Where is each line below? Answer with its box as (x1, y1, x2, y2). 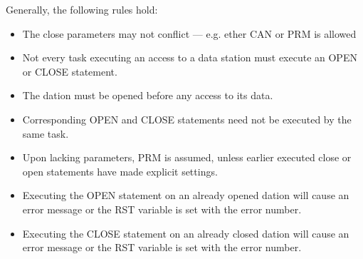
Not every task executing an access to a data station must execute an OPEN (22, 50, 357, 65)
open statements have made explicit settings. (22, 163, 218, 178)
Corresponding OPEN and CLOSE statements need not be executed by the (22, 111, 352, 126)
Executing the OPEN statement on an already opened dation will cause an (22, 188, 349, 203)
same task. (22, 126, 69, 141)
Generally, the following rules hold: (6, 2, 158, 16)
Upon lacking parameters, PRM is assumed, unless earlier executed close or (22, 150, 352, 165)
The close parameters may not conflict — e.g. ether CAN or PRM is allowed (22, 26, 357, 41)
